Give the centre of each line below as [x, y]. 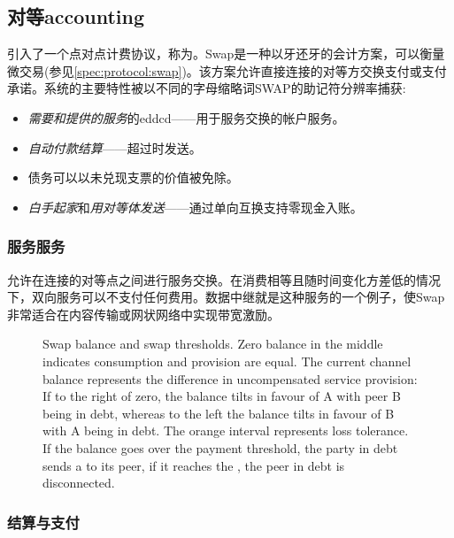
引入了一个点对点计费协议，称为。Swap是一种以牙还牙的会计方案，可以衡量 [226, 54]
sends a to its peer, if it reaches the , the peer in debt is [194, 465]
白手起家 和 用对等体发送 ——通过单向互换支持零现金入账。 [195, 207]
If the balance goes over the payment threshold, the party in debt [220, 447]
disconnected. [79, 483]
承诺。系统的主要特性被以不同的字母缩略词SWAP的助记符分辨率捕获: [207, 88]
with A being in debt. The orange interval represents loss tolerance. [226, 430]
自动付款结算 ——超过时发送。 [115, 147]
